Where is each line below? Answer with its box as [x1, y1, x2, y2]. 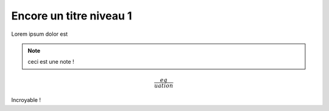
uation [154, 82, 174, 89]
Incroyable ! [11, 96, 41, 104]
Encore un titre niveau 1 [11, 9, 132, 22]
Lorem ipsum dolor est [11, 30, 68, 38]
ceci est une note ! [27, 58, 74, 66]
